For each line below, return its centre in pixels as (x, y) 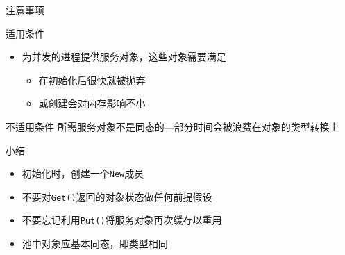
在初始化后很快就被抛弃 (92, 80)
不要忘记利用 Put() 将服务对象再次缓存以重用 (122, 220)
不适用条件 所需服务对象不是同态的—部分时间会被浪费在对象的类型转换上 (172, 126)
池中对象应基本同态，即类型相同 (95, 244)
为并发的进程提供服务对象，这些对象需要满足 (124, 57)
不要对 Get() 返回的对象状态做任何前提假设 (117, 196)
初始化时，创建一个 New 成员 (83, 173)
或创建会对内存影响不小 (92, 103)
